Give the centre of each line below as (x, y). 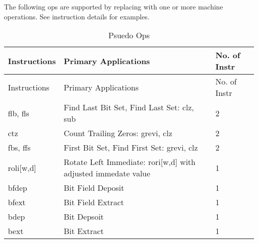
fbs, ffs (19, 148)
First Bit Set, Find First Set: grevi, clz (131, 148)
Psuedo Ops (129, 35)
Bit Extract (84, 231)
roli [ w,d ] (22, 167)
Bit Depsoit (84, 217)
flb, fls (19, 113)
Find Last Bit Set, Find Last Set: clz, (129, 107)
